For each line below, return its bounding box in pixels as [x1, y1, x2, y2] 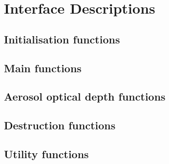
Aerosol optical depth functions [4, 89, 166, 104]
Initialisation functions [4, 31, 120, 46]
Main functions [4, 60, 82, 75]
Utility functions [4, 146, 89, 161]
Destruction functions [4, 118, 116, 133]
